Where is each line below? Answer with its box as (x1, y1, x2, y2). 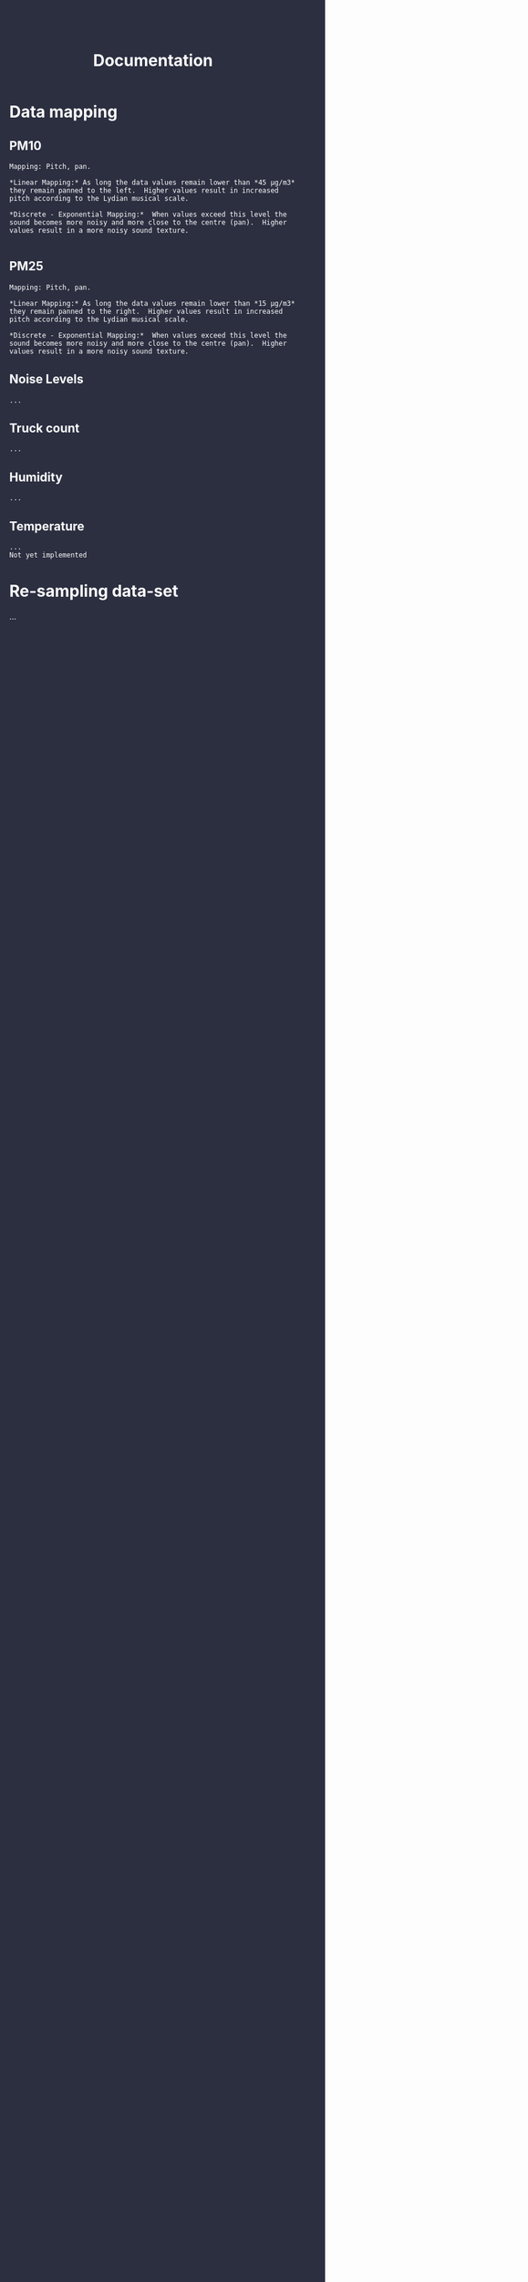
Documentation (92, 50, 213, 71)
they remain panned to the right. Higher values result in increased (9, 307, 284, 316)
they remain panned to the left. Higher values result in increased (9, 186, 279, 195)
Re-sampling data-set (9, 581, 179, 602)
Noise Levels (9, 372, 84, 387)
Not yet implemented (9, 550, 88, 560)
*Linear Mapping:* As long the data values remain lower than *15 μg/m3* (9, 298, 295, 308)
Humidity (9, 469, 63, 485)
